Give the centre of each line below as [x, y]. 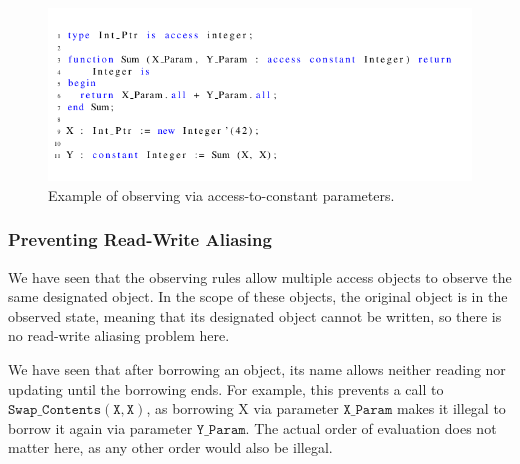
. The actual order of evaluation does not [371, 427]
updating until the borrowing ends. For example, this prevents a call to [226, 388]
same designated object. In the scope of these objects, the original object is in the [258, 296]
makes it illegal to [451, 408]
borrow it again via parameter [100, 427]
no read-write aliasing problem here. [119, 335]
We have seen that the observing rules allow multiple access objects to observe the [260, 276]
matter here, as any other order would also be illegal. [170, 447]
